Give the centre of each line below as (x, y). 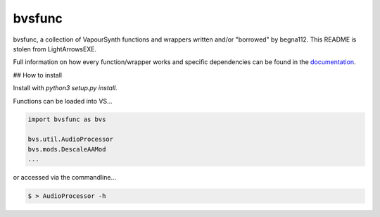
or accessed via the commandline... (65, 178)
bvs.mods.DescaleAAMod (67, 149)
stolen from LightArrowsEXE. (55, 49)
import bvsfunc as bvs (67, 119)
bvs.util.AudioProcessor (71, 139)
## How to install (38, 75)
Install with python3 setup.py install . (65, 88)
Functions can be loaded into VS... (63, 101)
